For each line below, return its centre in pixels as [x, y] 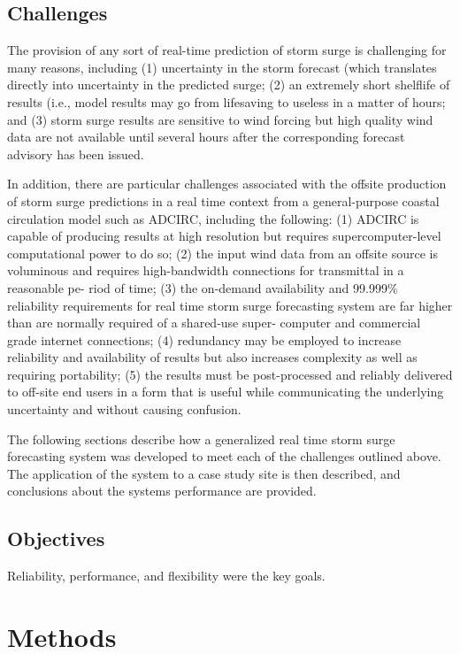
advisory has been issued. [76, 154]
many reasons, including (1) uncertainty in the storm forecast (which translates [222, 67]
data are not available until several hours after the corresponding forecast [206, 137]
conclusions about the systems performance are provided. [162, 491]
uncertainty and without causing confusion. [124, 409]
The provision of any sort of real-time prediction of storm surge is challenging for [227, 50]
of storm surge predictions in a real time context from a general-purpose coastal [223, 200]
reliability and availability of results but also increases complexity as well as [212, 357]
